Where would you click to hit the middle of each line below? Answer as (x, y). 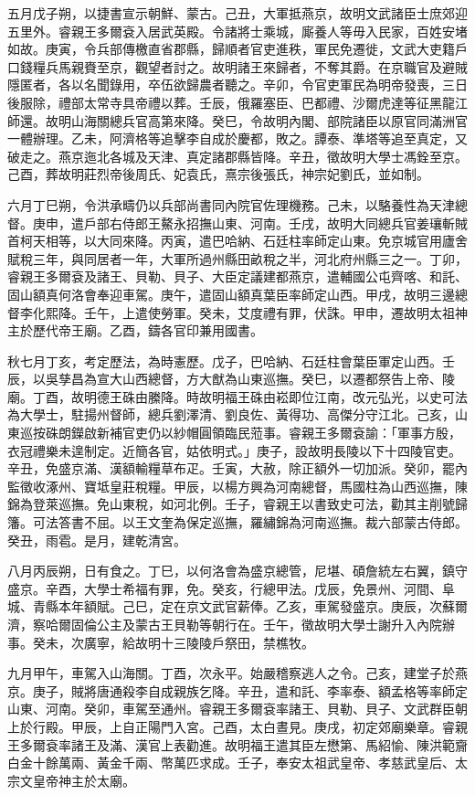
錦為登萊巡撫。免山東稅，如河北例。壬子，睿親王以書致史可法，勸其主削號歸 (237, 504)
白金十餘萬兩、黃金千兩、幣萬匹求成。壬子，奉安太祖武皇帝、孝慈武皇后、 (231, 763)
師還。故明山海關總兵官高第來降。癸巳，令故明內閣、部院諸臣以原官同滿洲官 (237, 120)
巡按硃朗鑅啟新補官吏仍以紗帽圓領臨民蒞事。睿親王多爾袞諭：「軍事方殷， (240, 433)
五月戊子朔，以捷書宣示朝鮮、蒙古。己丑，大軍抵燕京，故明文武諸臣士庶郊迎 (237, 13)
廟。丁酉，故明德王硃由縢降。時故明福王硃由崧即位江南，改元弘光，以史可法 (237, 396)
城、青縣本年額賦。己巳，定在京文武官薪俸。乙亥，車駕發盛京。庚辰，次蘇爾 (237, 606)
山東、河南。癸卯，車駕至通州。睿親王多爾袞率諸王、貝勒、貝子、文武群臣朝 (237, 709)
